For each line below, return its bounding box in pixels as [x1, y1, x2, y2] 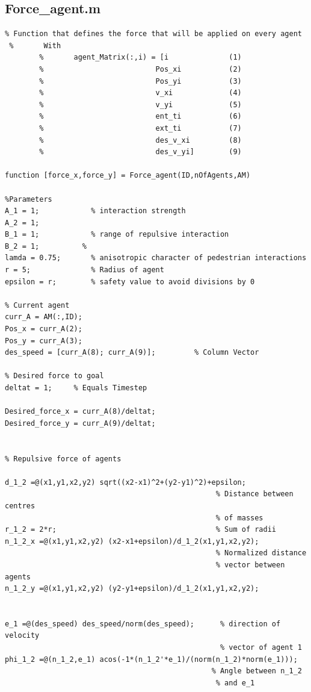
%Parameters [5, 195, 52, 204]
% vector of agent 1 [220, 643, 302, 652]
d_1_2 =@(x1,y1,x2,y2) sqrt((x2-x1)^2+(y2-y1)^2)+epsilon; [5, 478, 246, 487]
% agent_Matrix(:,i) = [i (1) [39, 53, 242, 62]
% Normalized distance [215, 549, 307, 558]
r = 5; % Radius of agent [5, 266, 164, 275]
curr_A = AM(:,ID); [5, 313, 82, 322]
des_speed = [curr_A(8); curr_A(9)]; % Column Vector [5, 348, 259, 357]
